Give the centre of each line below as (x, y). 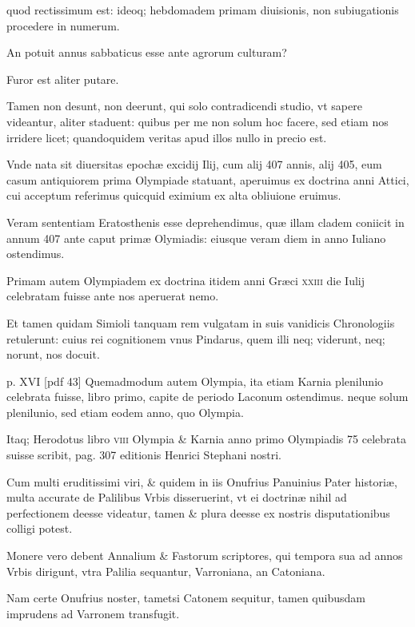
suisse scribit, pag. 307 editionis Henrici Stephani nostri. (144, 455)
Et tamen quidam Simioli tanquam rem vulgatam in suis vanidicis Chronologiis (201, 322)
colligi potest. (40, 528)
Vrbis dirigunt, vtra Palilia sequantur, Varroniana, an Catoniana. (166, 571)
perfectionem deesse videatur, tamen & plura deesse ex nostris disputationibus (198, 512)
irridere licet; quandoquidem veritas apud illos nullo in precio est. (167, 137)
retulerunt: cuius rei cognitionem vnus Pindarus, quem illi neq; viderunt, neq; (196, 338)
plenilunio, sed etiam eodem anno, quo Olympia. (125, 412)
